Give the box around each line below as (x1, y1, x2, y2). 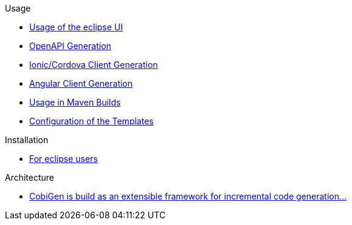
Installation (5, 135, 49, 145)
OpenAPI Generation (29, 41, 111, 51)
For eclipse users (29, 153, 98, 164)
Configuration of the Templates (29, 116, 154, 126)
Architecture (5, 172, 55, 183)
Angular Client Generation (29, 78, 133, 89)
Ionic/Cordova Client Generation (29, 59, 158, 70)
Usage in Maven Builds (29, 97, 121, 107)
